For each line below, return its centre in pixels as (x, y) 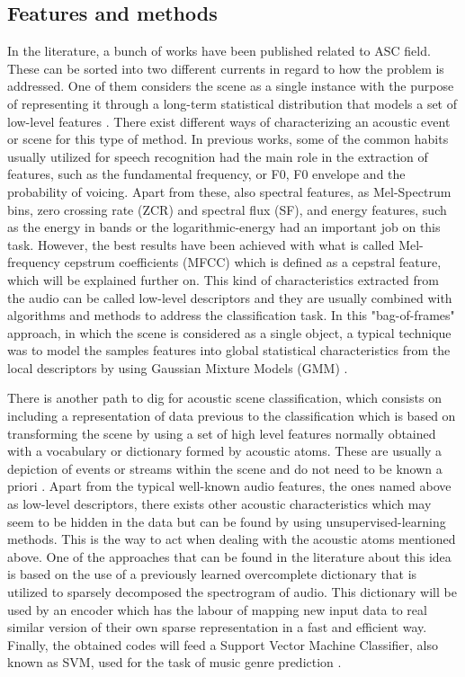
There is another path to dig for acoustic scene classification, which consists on (224, 398)
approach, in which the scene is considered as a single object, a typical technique (229, 332)
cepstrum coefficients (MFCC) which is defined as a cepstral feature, (253, 262)
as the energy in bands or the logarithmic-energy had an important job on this (224, 227)
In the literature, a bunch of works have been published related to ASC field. (219, 51)
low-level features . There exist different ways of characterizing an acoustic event (229, 121)
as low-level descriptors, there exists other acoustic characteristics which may (219, 504)
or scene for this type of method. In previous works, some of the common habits (228, 139)
